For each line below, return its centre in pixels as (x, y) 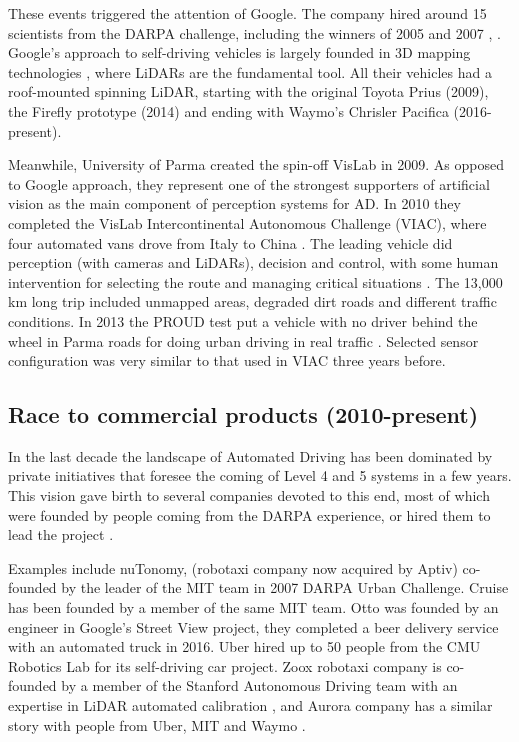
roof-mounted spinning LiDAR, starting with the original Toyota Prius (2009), (248, 91)
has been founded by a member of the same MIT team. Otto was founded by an (253, 607)
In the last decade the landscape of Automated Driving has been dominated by (250, 455)
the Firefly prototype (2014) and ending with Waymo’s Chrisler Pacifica (228, 110)
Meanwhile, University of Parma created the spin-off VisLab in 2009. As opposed (256, 164)
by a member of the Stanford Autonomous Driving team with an (259, 685)
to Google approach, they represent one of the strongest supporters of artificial (249, 183)
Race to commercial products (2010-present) (243, 414)
